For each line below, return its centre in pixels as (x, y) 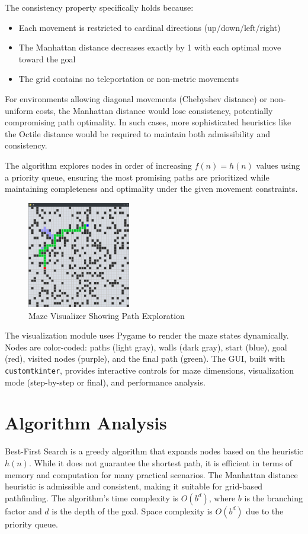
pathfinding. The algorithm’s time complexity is (92, 497)
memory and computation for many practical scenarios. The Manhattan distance (151, 474)
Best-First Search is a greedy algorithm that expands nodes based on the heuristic (154, 451)
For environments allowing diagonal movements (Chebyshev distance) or (136, 98)
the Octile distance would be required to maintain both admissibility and (137, 133)
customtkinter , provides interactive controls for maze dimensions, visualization (149, 370)
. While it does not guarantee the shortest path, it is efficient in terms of (161, 462)
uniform (19, 110)
